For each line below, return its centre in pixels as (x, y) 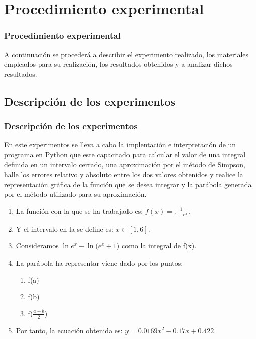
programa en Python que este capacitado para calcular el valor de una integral (125, 154)
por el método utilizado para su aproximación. (75, 194)
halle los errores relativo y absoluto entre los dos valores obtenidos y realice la (124, 174)
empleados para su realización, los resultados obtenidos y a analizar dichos (118, 64)
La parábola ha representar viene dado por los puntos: (99, 262)
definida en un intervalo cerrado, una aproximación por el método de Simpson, (125, 164)
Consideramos (37, 246)
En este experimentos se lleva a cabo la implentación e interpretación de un (120, 145)
